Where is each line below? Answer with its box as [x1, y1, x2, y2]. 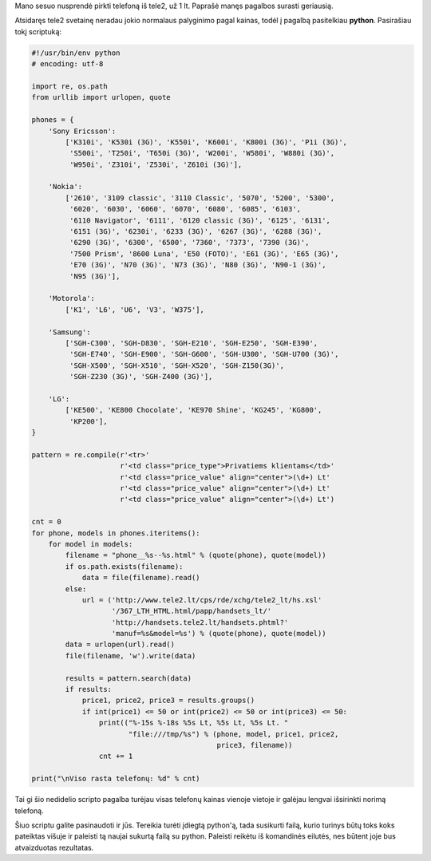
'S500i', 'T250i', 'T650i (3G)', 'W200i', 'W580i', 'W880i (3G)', [69, 148, 335, 158]
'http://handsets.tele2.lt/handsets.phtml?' [111, 618, 289, 626]
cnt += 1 [98, 752, 133, 761]
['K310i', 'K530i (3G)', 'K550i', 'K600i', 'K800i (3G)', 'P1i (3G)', [65, 137, 347, 147]
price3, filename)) [216, 741, 293, 749]
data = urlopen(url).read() [65, 640, 176, 650]
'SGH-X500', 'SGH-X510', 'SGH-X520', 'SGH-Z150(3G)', [69, 361, 285, 370]
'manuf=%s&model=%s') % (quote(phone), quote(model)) [111, 629, 326, 638]
